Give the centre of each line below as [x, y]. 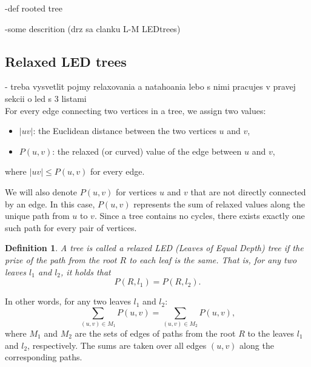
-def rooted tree [34, 8]
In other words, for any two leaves [68, 301]
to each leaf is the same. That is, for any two [213, 259]
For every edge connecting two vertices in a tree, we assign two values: [135, 110]
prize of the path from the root [61, 259]
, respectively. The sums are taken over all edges [117, 345]
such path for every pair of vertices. [71, 227]
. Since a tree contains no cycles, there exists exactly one [199, 216]
